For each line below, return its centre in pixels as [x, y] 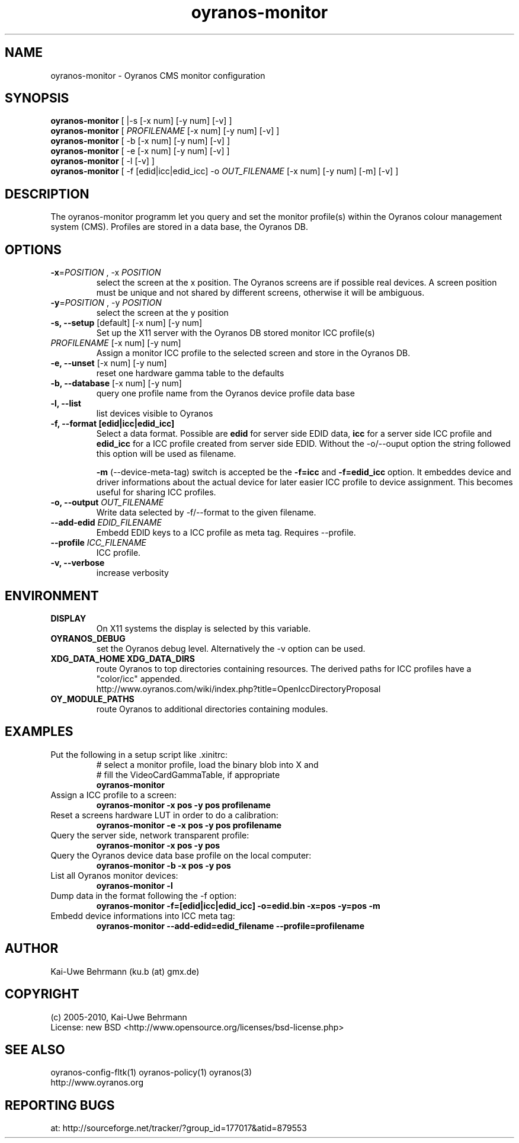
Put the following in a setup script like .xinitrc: [139, 754]
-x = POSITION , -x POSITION [106, 273]
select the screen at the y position [162, 313]
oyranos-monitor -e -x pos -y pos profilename [189, 825]
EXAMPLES [39, 732]
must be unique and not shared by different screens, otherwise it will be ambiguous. [260, 293]
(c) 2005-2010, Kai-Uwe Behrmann [119, 1017]
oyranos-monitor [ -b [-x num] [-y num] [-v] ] [140, 141]
